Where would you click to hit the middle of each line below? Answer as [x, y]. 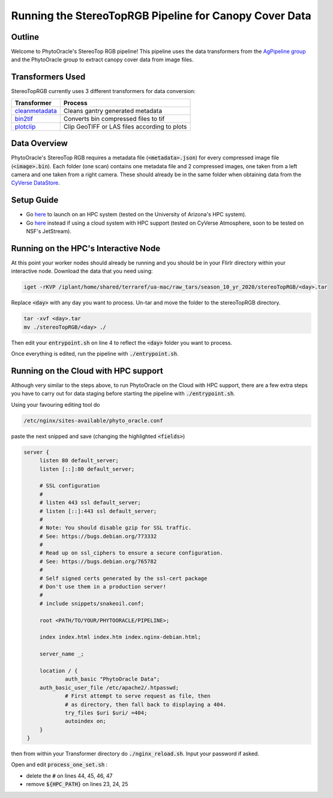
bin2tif [24, 118]
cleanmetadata [36, 111]
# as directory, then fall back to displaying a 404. [146, 704]
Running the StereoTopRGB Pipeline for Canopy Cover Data [161, 16]
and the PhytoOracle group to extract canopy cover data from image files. [102, 59]
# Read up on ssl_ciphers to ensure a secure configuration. [131, 553]
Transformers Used [48, 77]
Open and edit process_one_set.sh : [59, 765]
